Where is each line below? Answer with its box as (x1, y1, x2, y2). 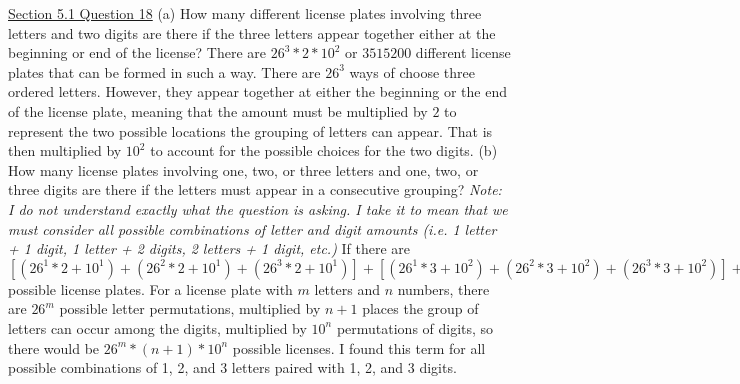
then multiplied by (8, 140, 122, 161)
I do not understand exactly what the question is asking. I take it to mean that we (8, 198, 508, 219)
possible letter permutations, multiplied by (59, 298, 321, 319)
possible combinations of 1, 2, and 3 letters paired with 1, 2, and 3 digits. (8, 357, 457, 378)
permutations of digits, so (336, 317, 494, 338)
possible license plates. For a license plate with (8, 278, 293, 299)
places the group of (362, 298, 479, 319)
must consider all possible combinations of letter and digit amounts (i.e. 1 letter (8, 218, 497, 239)
